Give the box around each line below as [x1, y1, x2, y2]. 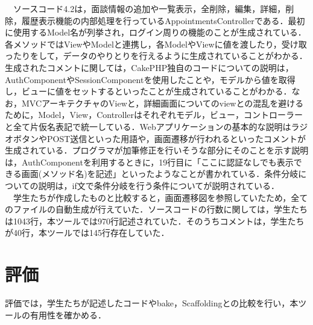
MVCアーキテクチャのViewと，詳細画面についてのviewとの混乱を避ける [21, 96, 304, 109]
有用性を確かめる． [30, 308, 106, 321]
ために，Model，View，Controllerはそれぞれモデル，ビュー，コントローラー [5, 108, 303, 121]
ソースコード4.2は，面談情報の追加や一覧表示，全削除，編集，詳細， [13, 2, 286, 14]
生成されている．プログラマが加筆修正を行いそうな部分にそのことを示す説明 [5, 144, 309, 156]
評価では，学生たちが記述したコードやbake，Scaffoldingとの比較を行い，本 [5, 297, 299, 309]
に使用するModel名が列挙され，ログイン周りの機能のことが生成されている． [5, 26, 306, 39]
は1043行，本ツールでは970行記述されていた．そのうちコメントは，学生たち [5, 214, 305, 227]
